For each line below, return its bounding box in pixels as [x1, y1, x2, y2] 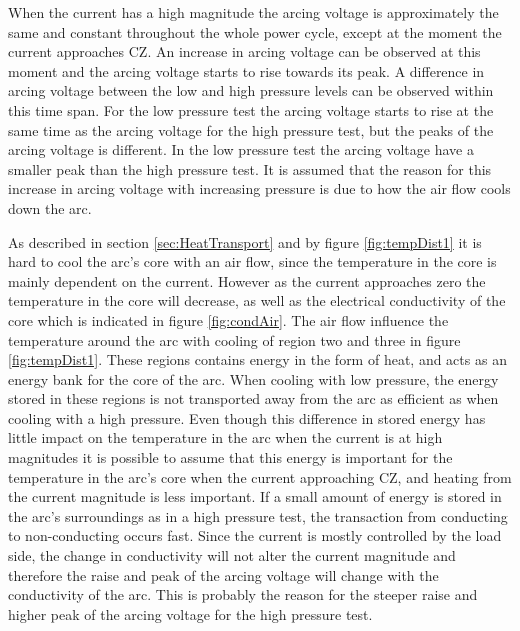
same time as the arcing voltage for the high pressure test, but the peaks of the [8, 119, 494, 140]
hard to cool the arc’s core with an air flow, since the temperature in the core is [8, 251, 497, 272]
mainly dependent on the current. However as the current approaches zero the [8, 270, 486, 291]
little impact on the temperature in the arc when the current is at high [8, 427, 443, 448]
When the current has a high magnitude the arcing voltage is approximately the [8, 2, 499, 22]
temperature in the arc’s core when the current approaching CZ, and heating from [8, 466, 512, 487]
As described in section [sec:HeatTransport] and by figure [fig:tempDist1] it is [8, 231, 482, 252]
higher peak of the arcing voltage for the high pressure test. [8, 603, 373, 624]
